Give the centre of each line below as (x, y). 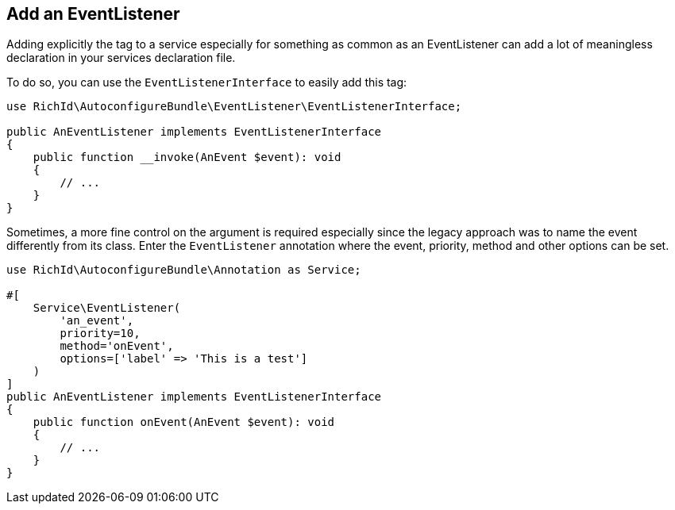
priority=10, (100, 334)
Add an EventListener (93, 14)
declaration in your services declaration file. (121, 58)
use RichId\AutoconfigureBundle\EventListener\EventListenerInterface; (234, 107)
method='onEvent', (117, 346)
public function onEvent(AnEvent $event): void (184, 422)
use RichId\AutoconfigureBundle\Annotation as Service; (184, 270)
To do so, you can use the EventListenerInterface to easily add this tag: (207, 82)
